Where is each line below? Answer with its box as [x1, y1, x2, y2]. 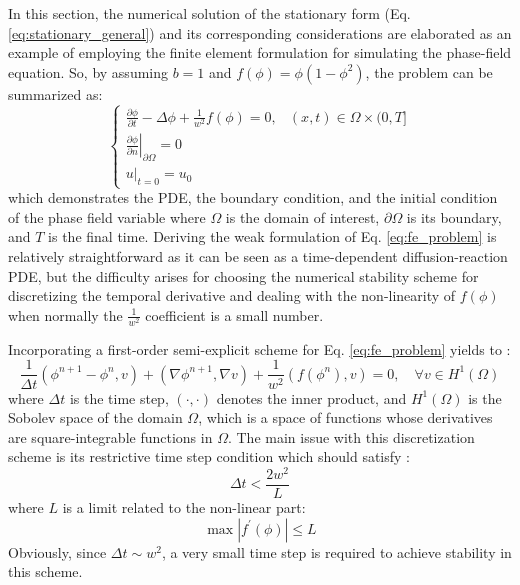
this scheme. [8, 561, 83, 582]
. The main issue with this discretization [227, 426, 475, 447]
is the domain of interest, [225, 206, 380, 227]
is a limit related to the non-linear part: [62, 497, 306, 518]
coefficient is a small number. [145, 304, 324, 325]
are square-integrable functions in [8, 426, 213, 447]
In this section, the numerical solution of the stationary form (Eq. [8, 3, 411, 23]
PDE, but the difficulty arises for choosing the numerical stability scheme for [8, 265, 479, 286]
